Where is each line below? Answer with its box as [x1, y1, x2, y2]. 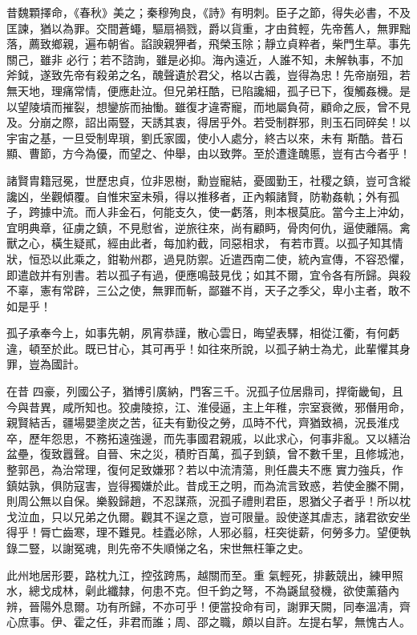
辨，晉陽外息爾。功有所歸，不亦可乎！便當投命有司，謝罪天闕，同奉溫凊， [6, 597, 399, 614]
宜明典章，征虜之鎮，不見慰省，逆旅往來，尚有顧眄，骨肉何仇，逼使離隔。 [6, 219, 399, 235]
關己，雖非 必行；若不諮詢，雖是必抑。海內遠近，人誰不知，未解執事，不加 [6, 50, 403, 67]
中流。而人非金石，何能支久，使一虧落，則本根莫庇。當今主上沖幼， [51, 203, 411, 220]
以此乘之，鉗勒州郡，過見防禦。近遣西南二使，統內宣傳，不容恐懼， [51, 250, 411, 267]
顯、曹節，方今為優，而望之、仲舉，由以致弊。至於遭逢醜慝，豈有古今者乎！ [6, 145, 411, 162]
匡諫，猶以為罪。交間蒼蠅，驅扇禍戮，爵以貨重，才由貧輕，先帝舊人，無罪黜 [6, 19, 411, 36]
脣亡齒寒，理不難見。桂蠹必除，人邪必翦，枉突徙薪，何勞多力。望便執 [39, 524, 411, 541]
